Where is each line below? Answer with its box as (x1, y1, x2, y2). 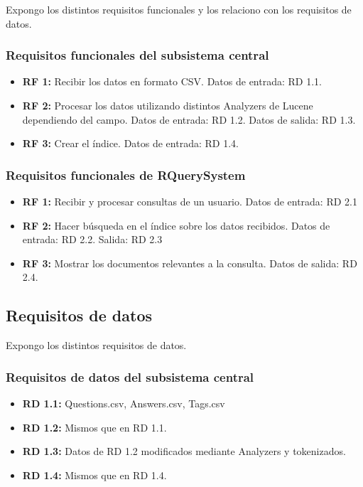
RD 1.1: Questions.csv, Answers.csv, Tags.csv (22, 395, 225, 410)
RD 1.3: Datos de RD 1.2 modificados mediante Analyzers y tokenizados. (22, 444, 346, 459)
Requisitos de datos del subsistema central (6, 368, 254, 385)
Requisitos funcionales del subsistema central (6, 46, 269, 64)
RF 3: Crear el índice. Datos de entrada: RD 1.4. (22, 136, 239, 151)
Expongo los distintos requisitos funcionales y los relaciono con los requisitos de (6, 2, 352, 16)
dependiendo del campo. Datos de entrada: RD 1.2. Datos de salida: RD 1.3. (22, 112, 356, 127)
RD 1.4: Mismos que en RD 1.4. (22, 467, 167, 482)
